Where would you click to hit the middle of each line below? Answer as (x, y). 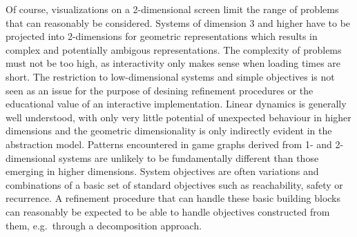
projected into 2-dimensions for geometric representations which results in (162, 36)
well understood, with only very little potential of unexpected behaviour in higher (178, 117)
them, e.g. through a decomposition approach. (104, 225)
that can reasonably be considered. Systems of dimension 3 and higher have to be (178, 22)
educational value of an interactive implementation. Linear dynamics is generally (176, 104)
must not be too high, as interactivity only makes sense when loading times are (173, 63)
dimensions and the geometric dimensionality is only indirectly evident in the (169, 131)
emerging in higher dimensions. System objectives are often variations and (162, 171)
